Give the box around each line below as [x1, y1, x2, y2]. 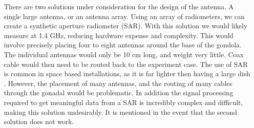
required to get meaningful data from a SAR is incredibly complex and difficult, [4, 97, 243, 107]
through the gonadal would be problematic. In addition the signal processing [4, 87, 233, 98]
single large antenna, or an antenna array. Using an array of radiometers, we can [4, 11, 245, 21]
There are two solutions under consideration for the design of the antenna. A [4, 1, 234, 11]
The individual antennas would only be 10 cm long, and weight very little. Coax [4, 49, 244, 59]
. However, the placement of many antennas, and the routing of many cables [4, 78, 233, 88]
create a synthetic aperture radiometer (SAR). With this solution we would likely [4, 21, 248, 31]
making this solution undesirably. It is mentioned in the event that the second [4, 107, 237, 117]
